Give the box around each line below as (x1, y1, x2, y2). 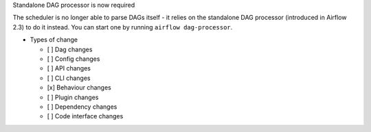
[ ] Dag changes (47, 45, 93, 53)
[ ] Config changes (47, 55, 100, 63)
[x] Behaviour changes (47, 83, 111, 92)
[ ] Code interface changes (47, 112, 124, 120)
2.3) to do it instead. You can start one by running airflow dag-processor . (12, 23, 233, 31)
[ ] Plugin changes (47, 93, 99, 101)
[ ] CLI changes (47, 74, 91, 82)
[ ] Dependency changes (47, 103, 117, 111)
